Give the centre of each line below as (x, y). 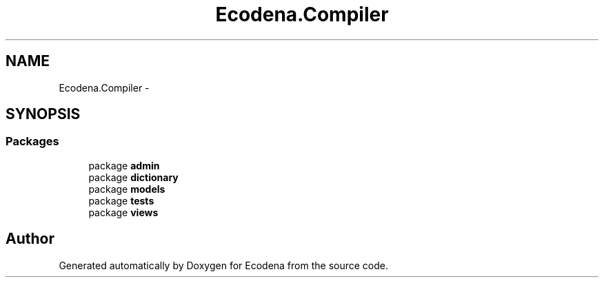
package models (127, 189)
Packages (32, 141)
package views (123, 212)
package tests (121, 200)
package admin (124, 165)
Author (30, 239)
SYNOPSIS (43, 114)
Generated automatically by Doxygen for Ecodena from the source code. (224, 265)
